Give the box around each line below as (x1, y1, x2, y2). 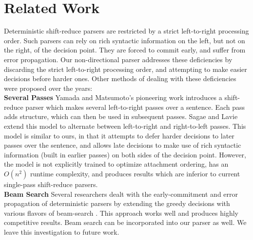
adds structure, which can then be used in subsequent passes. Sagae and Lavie (4, 111, 238, 121)
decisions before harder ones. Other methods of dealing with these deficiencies (4, 73, 236, 84)
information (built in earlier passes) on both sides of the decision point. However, (4, 149, 246, 159)
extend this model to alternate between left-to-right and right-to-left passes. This (4, 121, 246, 131)
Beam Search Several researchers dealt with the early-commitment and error (4, 189, 238, 199)
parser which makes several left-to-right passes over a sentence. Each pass (25, 102, 245, 112)
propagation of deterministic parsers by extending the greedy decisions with (4, 198, 230, 208)
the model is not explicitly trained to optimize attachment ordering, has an (4, 159, 229, 169)
